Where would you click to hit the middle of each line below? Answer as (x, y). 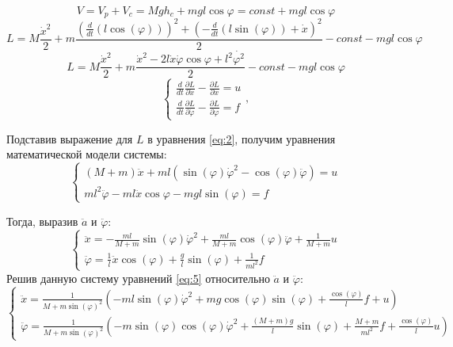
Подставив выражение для (70, 138)
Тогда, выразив (42, 221)
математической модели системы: (87, 154)
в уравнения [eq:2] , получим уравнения (242, 138)
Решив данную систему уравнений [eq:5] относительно (138, 278)
